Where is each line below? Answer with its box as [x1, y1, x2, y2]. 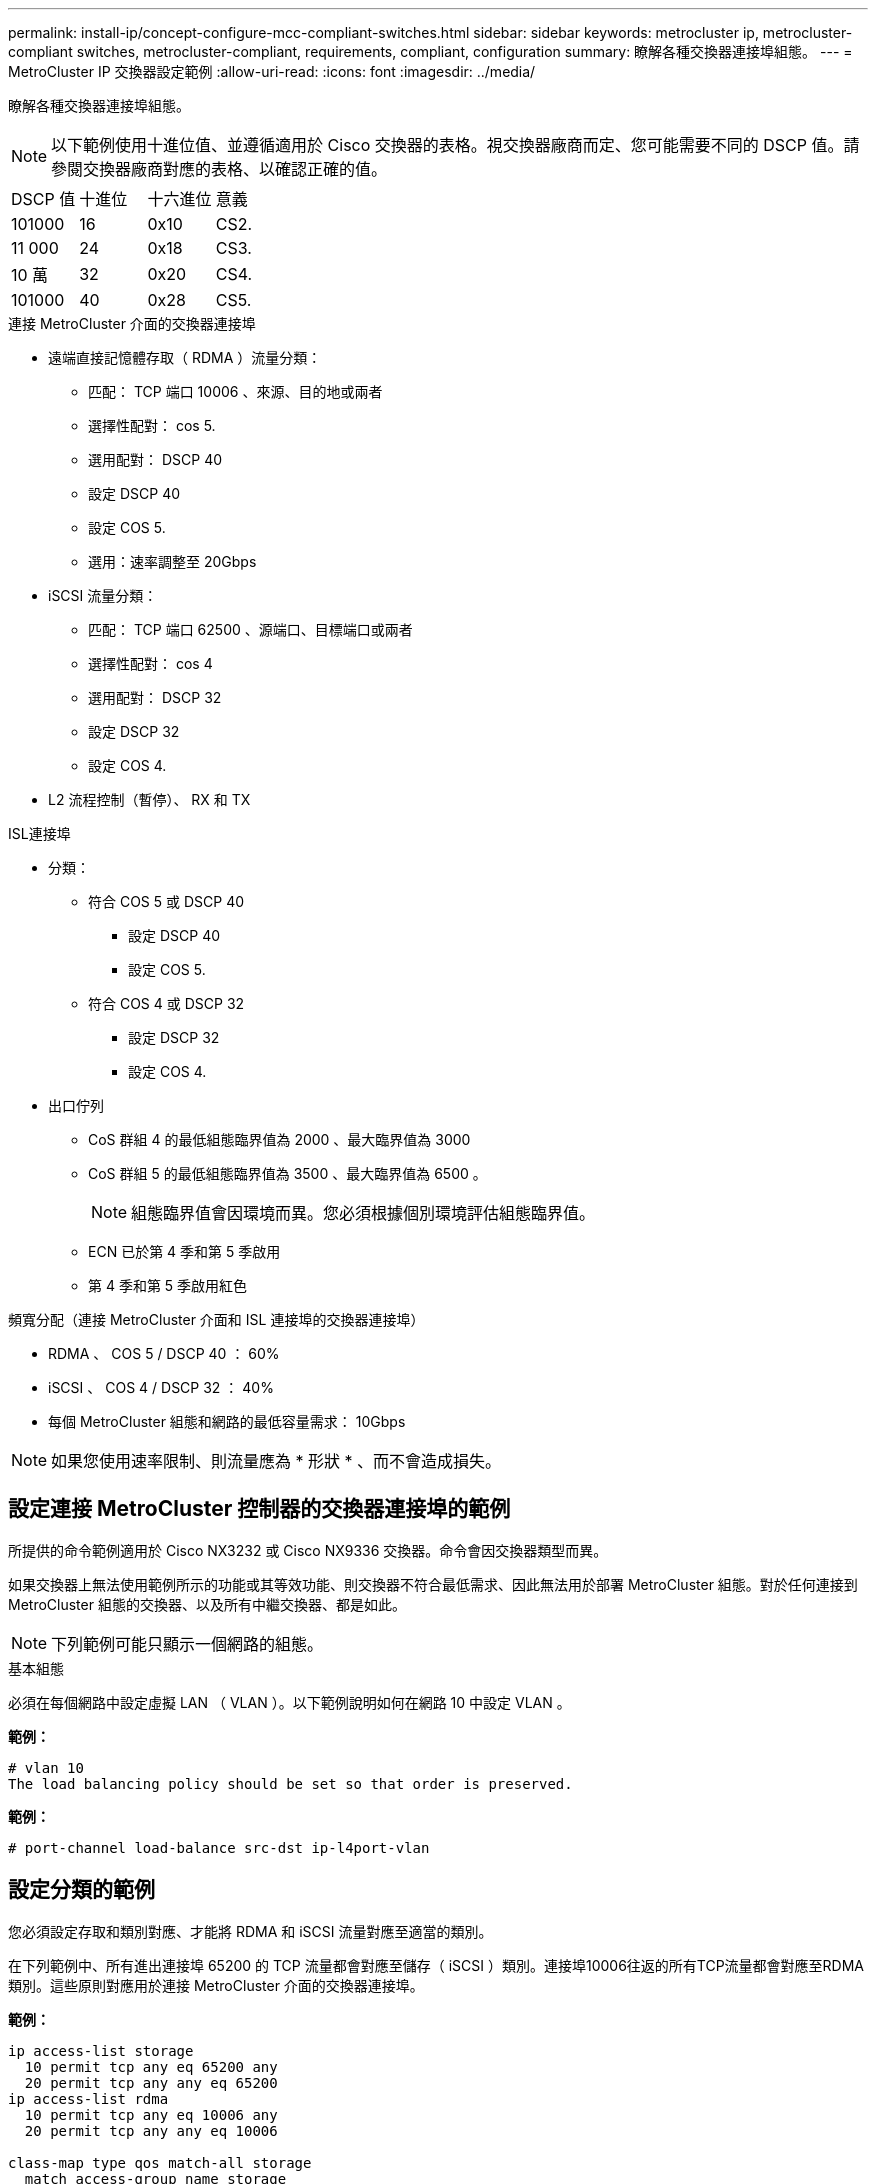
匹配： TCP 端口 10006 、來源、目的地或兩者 [88, 383, 383, 400]
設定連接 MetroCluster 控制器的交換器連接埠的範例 [8, 1496, 511, 1522]
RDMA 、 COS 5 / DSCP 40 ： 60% [48, 1345, 280, 1362]
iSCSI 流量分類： [48, 587, 158, 604]
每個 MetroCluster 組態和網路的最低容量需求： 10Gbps [48, 1413, 406, 1430]
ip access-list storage [8, 2042, 194, 2059]
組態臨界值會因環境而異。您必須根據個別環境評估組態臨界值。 [131, 1203, 596, 1223]
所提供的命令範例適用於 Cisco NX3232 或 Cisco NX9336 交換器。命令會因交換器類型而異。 [8, 1541, 608, 1559]
